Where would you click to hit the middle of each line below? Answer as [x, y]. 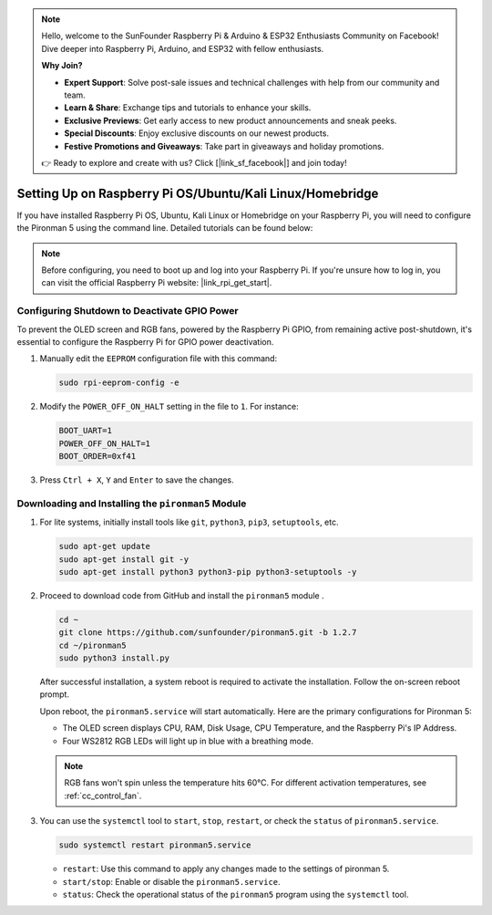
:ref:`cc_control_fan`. [103, 795]
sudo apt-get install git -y [124, 559]
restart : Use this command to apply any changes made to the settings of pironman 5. [226, 869]
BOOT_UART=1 [86, 431]
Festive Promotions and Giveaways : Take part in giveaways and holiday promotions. [224, 146]
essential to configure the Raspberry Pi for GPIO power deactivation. [145, 341]
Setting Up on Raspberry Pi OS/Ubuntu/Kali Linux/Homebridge [198, 193]
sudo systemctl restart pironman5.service [155, 845]
